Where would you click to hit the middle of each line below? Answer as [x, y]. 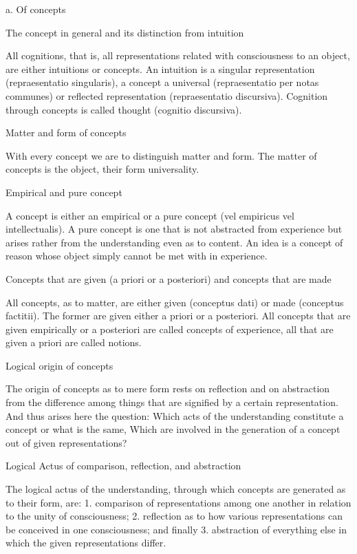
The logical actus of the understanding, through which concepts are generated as [176, 489]
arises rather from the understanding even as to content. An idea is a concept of [174, 242]
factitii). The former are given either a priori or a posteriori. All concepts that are [178, 316]
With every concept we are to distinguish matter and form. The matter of [161, 155]
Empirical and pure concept [64, 192]
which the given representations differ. [86, 543]
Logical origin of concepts [60, 365]
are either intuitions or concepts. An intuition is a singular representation [160, 68]
